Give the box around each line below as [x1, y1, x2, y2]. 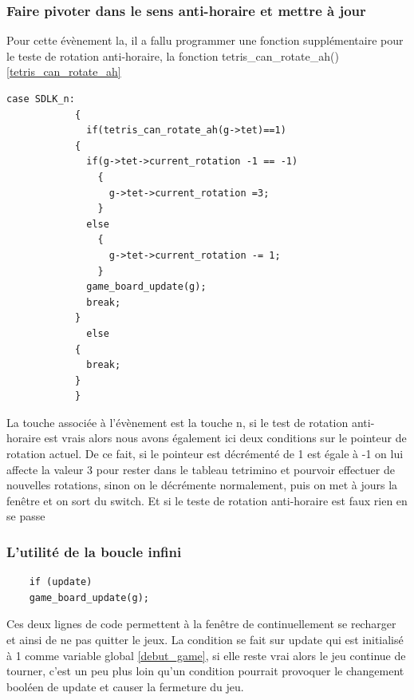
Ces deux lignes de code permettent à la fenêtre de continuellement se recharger [6, 615, 396, 632]
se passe [6, 508, 45, 524]
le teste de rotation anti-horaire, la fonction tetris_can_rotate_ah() [6, 47, 339, 64]
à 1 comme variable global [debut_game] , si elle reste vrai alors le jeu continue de [6, 647, 406, 663]
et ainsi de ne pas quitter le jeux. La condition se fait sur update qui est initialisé [6, 631, 404, 648]
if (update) [29, 576, 93, 588]
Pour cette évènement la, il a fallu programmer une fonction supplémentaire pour [6, 32, 404, 49]
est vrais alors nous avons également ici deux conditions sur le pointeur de [44, 429, 407, 446]
